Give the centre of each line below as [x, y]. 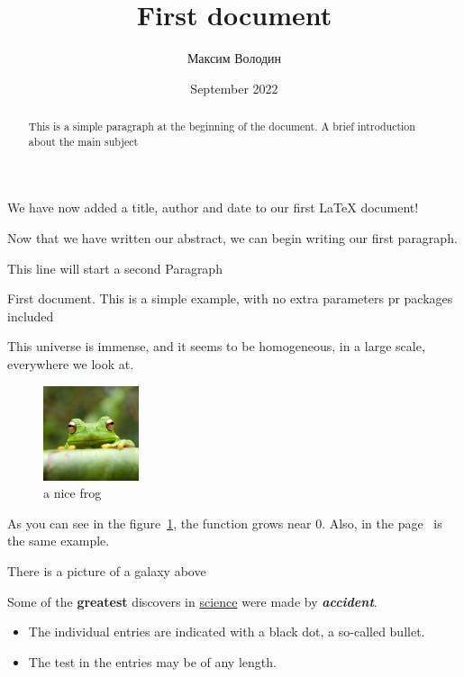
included [31, 316]
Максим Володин [234, 58]
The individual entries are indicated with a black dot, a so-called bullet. [227, 632]
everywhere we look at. [71, 363]
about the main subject [83, 141]
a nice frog [73, 493]
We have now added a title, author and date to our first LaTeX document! [213, 208]
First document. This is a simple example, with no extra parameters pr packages [230, 298]
